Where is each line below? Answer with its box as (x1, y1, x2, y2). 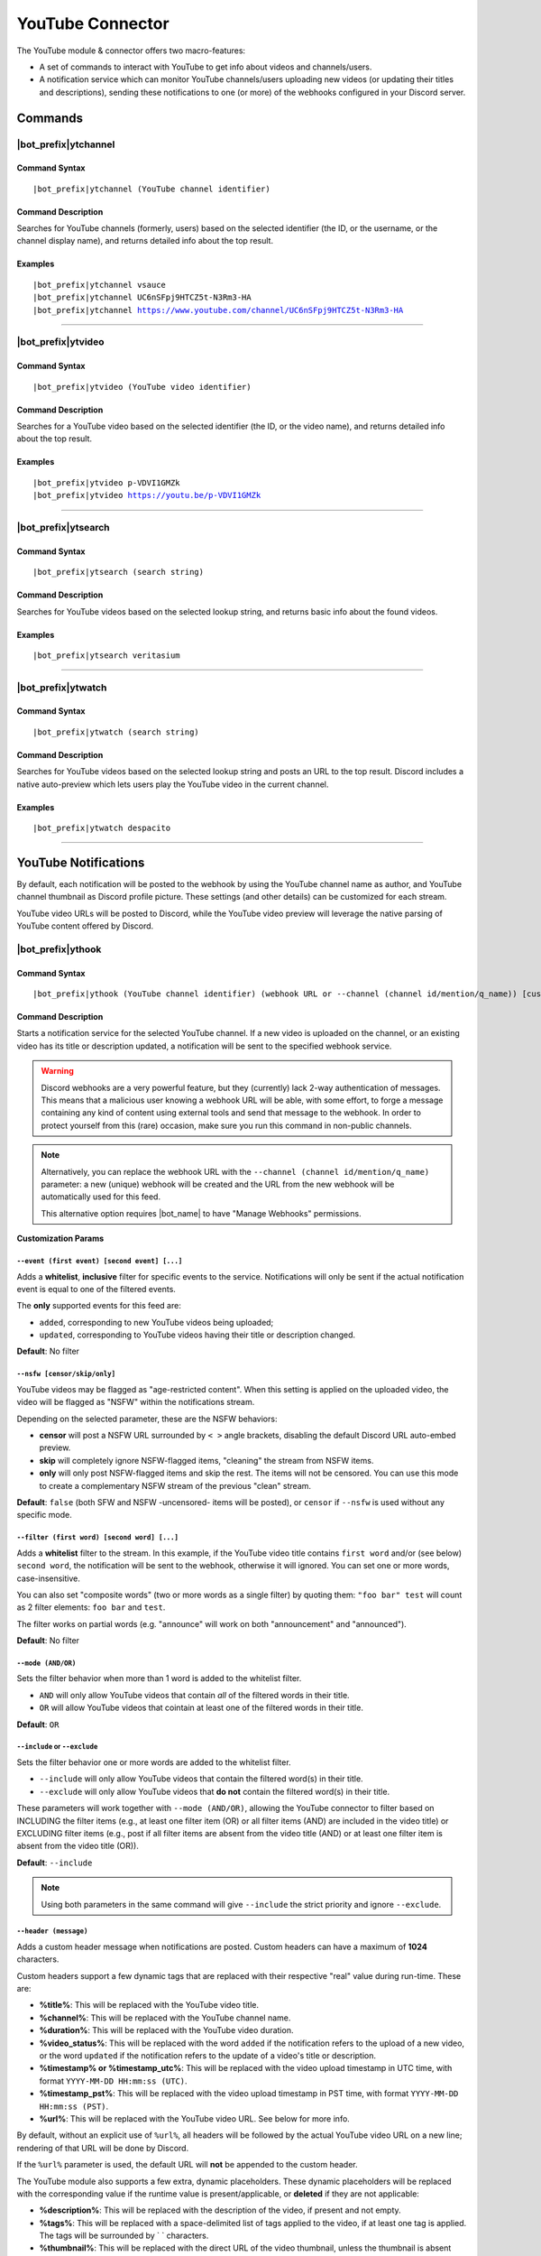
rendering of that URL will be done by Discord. (16, 2142, 189, 2153)
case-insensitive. (16, 1573, 81, 1584)
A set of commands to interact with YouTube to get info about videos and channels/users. (39, 61, 372, 72)
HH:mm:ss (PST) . (39, 2101, 109, 2112)
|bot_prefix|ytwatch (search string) (32, 726, 200, 737)
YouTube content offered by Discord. (16, 920, 154, 931)
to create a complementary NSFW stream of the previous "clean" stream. (39, 1480, 311, 1491)
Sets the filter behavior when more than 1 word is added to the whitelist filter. (16, 1673, 302, 1684)
